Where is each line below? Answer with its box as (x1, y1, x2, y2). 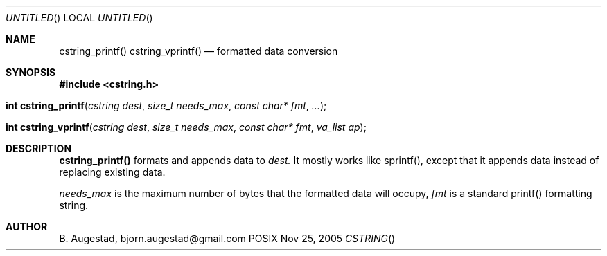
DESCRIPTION (6, 143, 72, 154)
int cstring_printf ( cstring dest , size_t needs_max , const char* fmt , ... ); (6, 100, 327, 111)
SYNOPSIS (6, 66, 56, 78)
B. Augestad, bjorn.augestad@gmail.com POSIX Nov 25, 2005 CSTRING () (59, 232, 396, 244)
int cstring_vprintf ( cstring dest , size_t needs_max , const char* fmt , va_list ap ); (6, 121, 367, 133)
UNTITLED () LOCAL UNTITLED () (6, 12, 153, 24)
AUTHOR (6, 221, 48, 232)
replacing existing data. (59, 166, 166, 178)
